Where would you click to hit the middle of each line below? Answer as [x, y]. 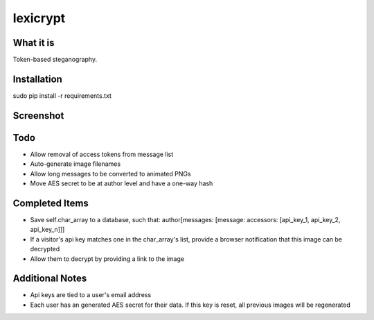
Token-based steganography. [55, 60]
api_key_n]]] [47, 230]
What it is [34, 43]
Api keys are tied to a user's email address [91, 295]
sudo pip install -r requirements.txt [62, 95]
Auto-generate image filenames [75, 164]
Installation [37, 79]
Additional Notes [50, 279]
